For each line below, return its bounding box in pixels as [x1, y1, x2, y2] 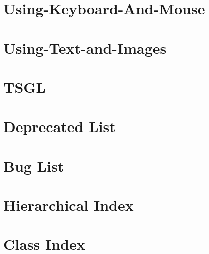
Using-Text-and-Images [3, 37, 167, 58]
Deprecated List [3, 116, 116, 137]
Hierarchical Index [3, 195, 134, 215]
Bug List [3, 155, 64, 176]
